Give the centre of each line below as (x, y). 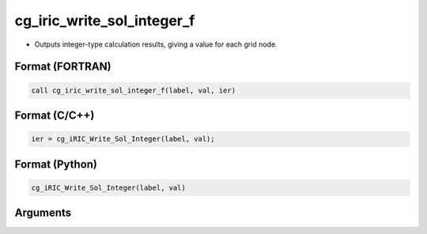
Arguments (43, 213)
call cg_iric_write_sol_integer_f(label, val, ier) (134, 90)
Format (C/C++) (55, 115)
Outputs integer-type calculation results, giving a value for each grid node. (156, 44)
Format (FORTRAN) (63, 67)
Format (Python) (56, 164)
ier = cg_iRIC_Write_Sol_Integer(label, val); (123, 139)
